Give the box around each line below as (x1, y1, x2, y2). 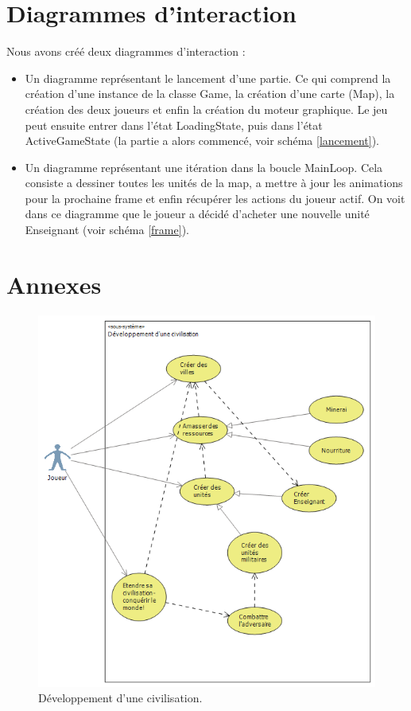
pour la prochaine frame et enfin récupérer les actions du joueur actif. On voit (25, 189, 405, 206)
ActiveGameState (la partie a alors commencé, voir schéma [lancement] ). (25, 132, 379, 149)
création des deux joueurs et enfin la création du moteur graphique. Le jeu (25, 100, 388, 117)
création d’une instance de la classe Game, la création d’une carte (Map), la (25, 85, 395, 102)
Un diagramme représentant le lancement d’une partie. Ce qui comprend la (25, 69, 391, 86)
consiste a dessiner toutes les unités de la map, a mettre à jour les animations (25, 174, 403, 191)
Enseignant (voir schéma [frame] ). (25, 221, 189, 238)
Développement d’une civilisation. (38, 690, 203, 706)
